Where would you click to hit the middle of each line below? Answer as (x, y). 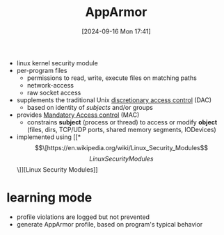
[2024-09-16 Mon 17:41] (116, 31)
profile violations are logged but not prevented (83, 217)
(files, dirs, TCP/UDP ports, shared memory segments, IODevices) (121, 129)
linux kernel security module (57, 63)
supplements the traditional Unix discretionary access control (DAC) (114, 100)
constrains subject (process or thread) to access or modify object (122, 122)
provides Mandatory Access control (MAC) (78, 115)
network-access (50, 85)
